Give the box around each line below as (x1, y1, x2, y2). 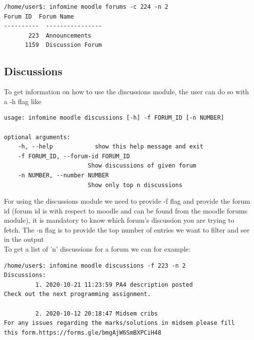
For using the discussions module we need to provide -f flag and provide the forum (4, 196, 250, 206)
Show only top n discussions (87, 181, 183, 189)
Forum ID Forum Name (4, 13, 74, 20)
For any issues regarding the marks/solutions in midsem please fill (4, 319, 235, 327)
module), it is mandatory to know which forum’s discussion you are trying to (4, 215, 234, 225)
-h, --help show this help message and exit (18, 143, 204, 150)
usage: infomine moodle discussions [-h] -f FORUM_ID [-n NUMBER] (4, 114, 225, 122)
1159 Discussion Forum (24, 42, 102, 49)
